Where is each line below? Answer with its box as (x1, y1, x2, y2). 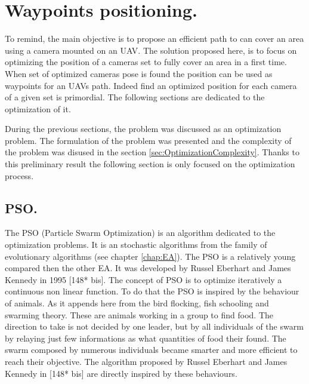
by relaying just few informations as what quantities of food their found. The (5, 331, 286, 344)
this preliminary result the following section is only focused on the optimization (5, 158, 295, 170)
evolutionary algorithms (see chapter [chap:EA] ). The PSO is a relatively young (5, 250, 296, 262)
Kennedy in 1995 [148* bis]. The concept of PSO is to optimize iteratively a (5, 273, 282, 285)
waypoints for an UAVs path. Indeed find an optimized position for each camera (5, 79, 297, 91)
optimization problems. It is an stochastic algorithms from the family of (5, 238, 267, 251)
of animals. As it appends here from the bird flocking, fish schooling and (5, 297, 269, 309)
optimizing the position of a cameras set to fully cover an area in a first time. (5, 56, 287, 68)
